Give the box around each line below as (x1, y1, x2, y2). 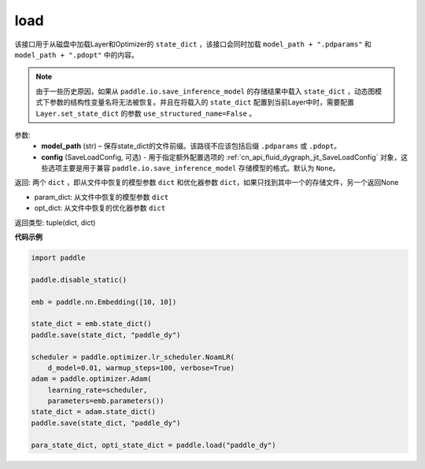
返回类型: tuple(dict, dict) (14, 217, 96, 227)
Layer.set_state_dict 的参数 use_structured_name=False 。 (35, 109, 257, 118)
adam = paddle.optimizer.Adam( (31, 375, 153, 383)
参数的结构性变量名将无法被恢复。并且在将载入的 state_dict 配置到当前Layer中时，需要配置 (49, 98, 354, 107)
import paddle (31, 253, 86, 262)
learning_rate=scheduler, (47, 386, 148, 394)
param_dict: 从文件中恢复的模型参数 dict (34, 192, 169, 201)
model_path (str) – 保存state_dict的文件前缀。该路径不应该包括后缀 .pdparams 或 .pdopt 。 (41, 142, 342, 151)
